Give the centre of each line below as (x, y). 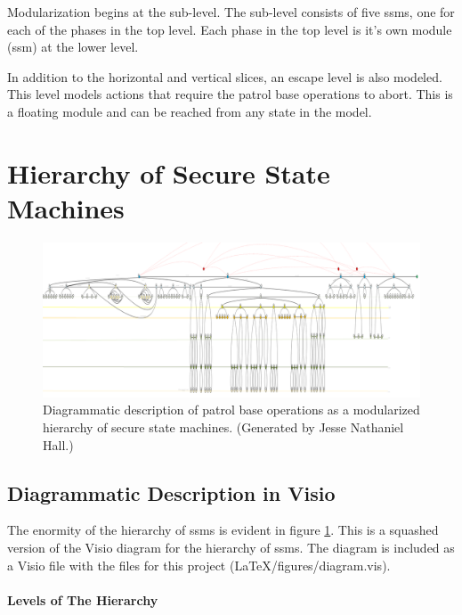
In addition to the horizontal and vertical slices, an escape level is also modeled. (225, 76)
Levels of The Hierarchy (83, 599)
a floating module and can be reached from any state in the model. (190, 111)
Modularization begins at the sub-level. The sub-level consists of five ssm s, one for (231, 12)
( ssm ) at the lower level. (73, 47)
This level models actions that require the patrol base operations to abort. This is (230, 94)
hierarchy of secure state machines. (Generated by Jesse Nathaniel (223, 426)
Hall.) (58, 444)
